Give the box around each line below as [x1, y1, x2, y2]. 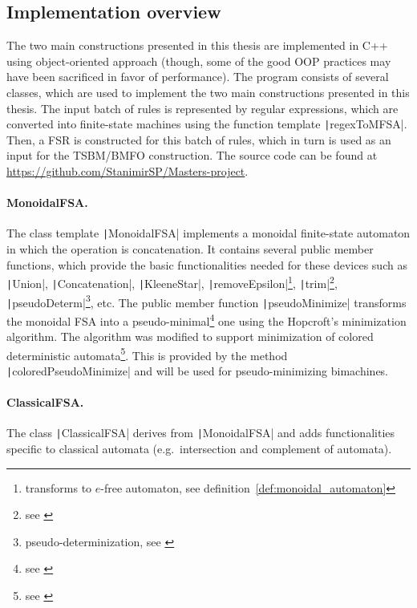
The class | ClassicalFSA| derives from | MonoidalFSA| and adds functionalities [6, 424, 395, 441]
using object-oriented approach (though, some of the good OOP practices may [6, 52, 391, 69]
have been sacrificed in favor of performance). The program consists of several [6, 68, 389, 85]
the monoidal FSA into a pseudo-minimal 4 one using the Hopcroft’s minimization [6, 310, 407, 329]
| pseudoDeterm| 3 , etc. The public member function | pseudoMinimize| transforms [6, 291, 407, 310]
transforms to [25, 479, 92, 496]
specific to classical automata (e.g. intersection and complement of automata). [6, 440, 392, 457]
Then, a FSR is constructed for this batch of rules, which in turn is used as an [6, 131, 391, 148]
